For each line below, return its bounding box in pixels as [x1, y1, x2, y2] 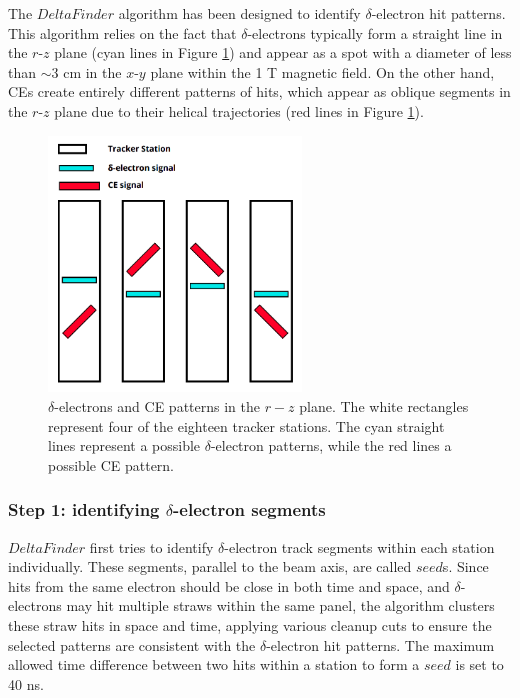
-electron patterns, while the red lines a [210, 435, 452, 456]
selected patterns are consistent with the [8, 634, 256, 655]
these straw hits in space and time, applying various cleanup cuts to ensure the [8, 615, 492, 635]
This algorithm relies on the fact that [8, 22, 237, 43]
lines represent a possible [48, 435, 201, 456]
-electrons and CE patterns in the [54, 396, 260, 417]
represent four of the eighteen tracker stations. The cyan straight [48, 415, 445, 436]
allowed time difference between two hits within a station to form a [8, 654, 420, 675]
